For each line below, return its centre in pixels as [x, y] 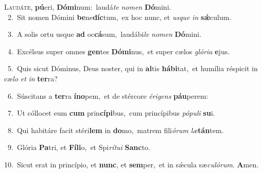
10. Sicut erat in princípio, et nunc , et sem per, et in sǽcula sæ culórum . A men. [132, 164]
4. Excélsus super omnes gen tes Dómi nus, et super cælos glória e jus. [119, 51]
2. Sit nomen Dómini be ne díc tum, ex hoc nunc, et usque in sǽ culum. [119, 17]
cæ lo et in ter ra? [31, 78]
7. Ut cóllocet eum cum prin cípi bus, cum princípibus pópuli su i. [111, 113]
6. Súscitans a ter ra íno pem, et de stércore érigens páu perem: [108, 95]
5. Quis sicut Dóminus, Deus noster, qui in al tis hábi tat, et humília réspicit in [133, 68]
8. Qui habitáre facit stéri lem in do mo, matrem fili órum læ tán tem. [116, 130]
